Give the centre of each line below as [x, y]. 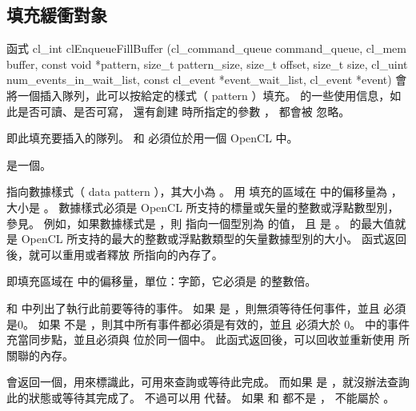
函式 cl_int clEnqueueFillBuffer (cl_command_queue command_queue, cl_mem [206, 48]
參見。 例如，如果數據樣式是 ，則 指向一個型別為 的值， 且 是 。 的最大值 [201, 223]
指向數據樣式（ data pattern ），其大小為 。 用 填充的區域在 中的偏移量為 [197, 192]
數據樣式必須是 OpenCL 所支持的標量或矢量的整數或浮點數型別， [229, 207]
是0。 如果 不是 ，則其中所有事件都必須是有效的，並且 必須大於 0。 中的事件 [208, 323]
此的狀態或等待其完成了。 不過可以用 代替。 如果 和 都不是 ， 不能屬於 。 [201, 397]
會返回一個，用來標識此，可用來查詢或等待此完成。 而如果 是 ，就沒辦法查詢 [208, 382]
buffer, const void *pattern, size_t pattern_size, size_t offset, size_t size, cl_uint [207, 64]
